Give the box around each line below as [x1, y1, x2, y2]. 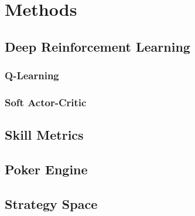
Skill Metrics [5, 126, 84, 144]
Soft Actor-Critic [5, 95, 87, 109]
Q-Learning [5, 68, 59, 83]
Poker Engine [5, 160, 88, 178]
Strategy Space [5, 194, 98, 212]
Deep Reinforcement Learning [5, 37, 190, 55]
